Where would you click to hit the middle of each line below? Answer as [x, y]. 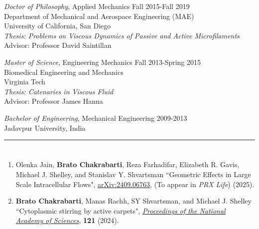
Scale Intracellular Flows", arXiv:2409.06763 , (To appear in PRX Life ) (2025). [135, 184]
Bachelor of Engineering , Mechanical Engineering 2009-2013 [96, 117]
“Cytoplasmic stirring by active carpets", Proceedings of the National [121, 210]
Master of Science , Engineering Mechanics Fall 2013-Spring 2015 [103, 62]
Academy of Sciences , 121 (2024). [67, 220]
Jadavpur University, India [45, 127]
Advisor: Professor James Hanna [54, 101]
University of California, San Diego [58, 26]
